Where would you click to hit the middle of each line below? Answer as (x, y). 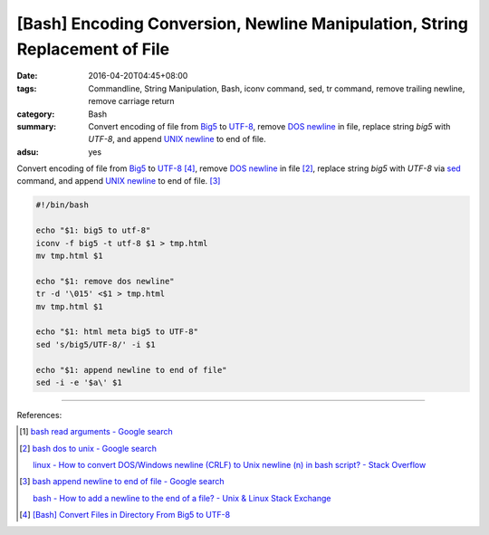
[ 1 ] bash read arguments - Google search (96, 432)
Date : (27, 76)
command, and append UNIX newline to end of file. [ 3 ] (119, 181)
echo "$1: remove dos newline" (105, 281)
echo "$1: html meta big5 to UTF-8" (117, 332)
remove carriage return (131, 101)
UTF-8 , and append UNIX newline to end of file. (177, 139)
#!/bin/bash (62, 205)
